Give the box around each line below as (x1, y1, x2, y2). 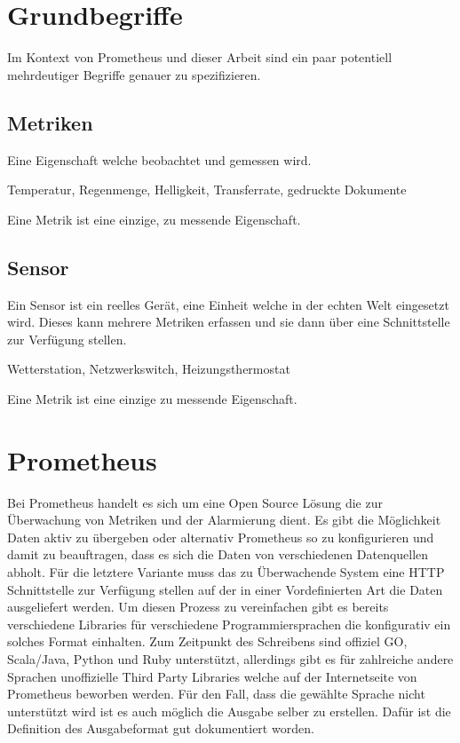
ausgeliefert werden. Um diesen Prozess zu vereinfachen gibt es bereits (7, 597, 389, 616)
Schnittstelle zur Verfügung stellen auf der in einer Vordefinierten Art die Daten (7, 580, 443, 598)
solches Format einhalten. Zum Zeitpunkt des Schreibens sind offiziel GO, (7, 632, 408, 651)
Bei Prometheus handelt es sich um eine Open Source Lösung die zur (7, 493, 383, 511)
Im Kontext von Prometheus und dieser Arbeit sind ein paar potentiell (7, 48, 393, 67)
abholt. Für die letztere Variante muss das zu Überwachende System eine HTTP (7, 562, 445, 581)
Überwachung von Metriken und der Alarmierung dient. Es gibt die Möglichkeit (7, 510, 441, 529)
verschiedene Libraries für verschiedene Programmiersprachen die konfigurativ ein (7, 614, 451, 633)
